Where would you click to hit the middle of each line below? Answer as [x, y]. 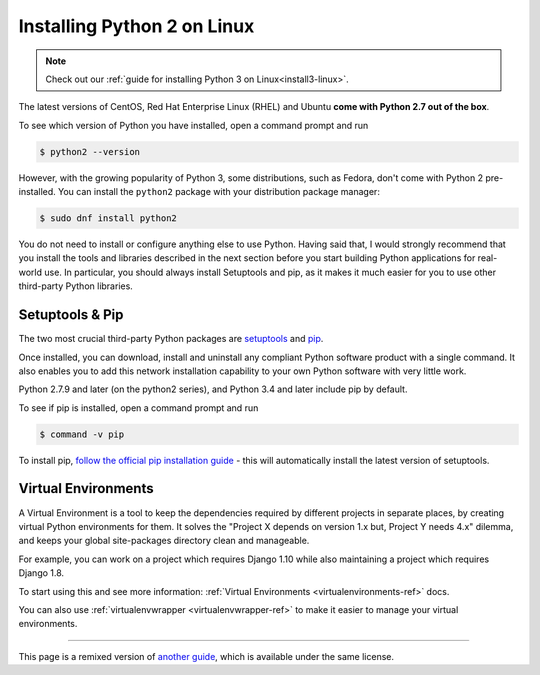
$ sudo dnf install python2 [108, 218]
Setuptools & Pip [71, 315]
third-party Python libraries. [76, 286]
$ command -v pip [82, 434]
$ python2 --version [89, 151]
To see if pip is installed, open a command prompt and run [138, 407]
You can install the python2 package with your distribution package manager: [219, 192]
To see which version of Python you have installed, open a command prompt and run [193, 125]
